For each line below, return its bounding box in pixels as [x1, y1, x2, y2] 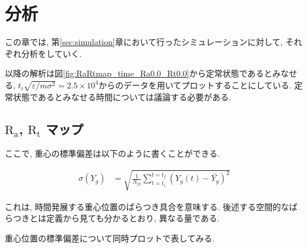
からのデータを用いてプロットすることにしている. [98, 78, 292, 91]
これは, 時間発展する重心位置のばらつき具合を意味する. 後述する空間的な [5, 200, 290, 212]
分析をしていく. [21, 47, 82, 59]
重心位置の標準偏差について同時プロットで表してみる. [5, 231, 215, 244]
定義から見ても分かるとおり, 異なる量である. [46, 212, 220, 224]
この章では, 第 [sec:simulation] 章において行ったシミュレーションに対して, [5, 36, 283, 48]
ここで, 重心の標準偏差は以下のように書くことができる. [5, 147, 220, 160]
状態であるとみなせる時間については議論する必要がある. [12, 90, 232, 103]
